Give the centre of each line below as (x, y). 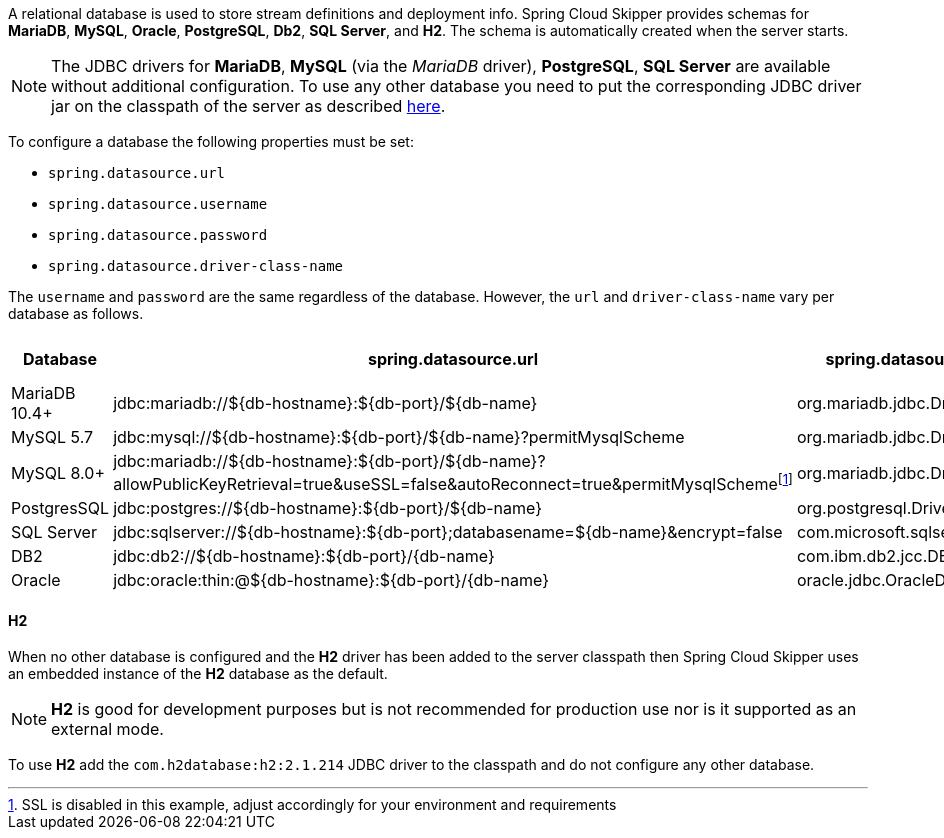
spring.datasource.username (158, 204)
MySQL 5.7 (52, 437)
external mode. (107, 728)
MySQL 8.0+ (58, 472)
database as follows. (76, 313)
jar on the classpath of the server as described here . (248, 106)
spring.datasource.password (158, 235)
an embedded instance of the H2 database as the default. (198, 673)
